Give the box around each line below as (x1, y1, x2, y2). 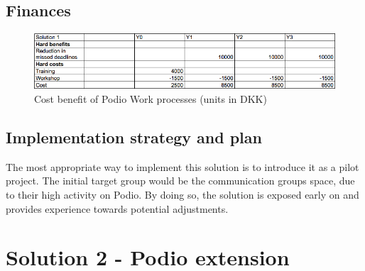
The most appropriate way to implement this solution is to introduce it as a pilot (6, 159, 359, 174)
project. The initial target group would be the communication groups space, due (6, 173, 355, 188)
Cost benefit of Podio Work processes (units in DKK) (34, 91, 267, 106)
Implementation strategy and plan (6, 126, 262, 148)
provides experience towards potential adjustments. (6, 201, 229, 216)
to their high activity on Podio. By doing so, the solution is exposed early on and (6, 187, 359, 201)
